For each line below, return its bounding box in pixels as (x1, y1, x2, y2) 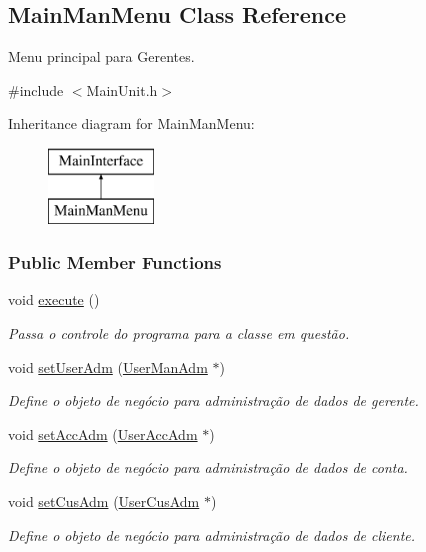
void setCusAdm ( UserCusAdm (8, 490, 200, 511)
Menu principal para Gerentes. (8, 46, 195, 67)
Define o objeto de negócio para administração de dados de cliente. (8, 524, 416, 545)
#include (8, 79, 64, 100)
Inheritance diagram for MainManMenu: (8, 113, 255, 134)
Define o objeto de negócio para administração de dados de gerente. (8, 390, 419, 411)
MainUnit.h (86, 79, 158, 100)
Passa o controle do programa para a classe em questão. (8, 322, 350, 343)
